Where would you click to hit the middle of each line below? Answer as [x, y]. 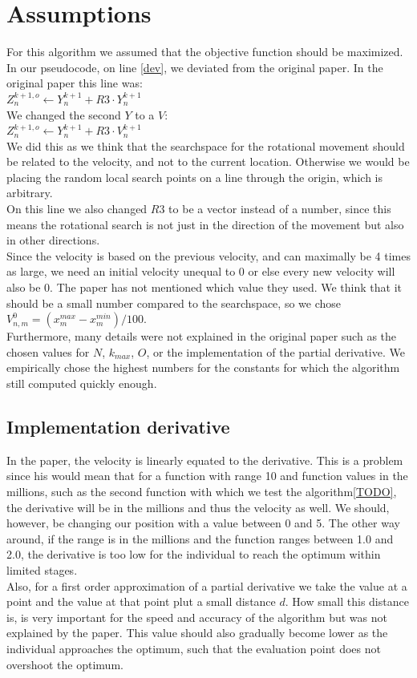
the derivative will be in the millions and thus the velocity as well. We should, [198, 507]
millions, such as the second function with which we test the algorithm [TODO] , [202, 491]
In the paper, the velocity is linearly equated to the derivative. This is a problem [205, 460]
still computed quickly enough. [82, 383]
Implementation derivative [118, 426]
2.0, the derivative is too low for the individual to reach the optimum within [194, 554]
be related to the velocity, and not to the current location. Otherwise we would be [208, 161]
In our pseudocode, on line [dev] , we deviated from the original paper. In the [195, 67]
